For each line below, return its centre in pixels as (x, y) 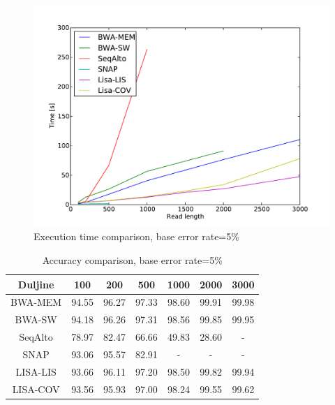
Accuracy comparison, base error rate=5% (132, 259)
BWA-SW (36, 319)
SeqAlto (36, 337)
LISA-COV (36, 389)
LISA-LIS (36, 371)
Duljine (36, 284)
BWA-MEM (36, 302)
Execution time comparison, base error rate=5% (136, 236)
